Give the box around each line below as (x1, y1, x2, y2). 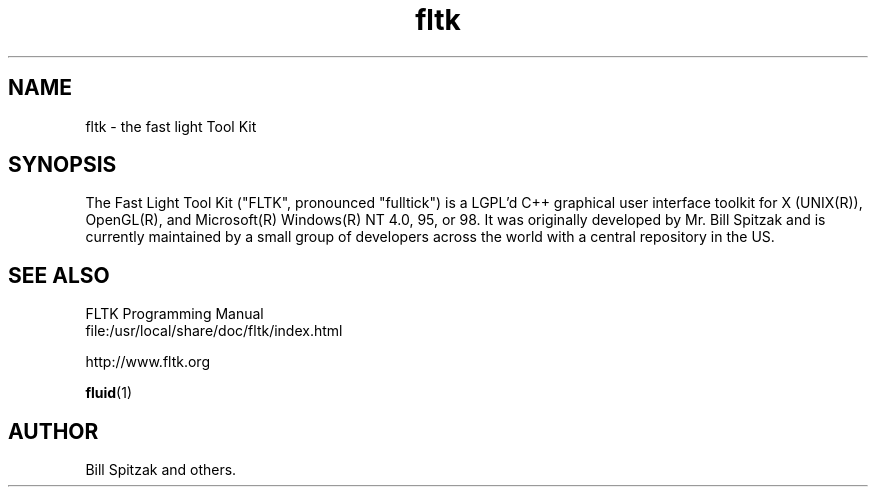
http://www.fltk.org (85, 353, 210, 371)
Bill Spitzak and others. (85, 461, 237, 479)
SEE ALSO (8, 262, 110, 288)
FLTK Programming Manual (85, 305, 264, 323)
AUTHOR (8, 418, 99, 444)
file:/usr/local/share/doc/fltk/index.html (85, 322, 343, 340)
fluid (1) (85, 384, 133, 402)
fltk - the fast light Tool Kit (85, 117, 257, 135)
